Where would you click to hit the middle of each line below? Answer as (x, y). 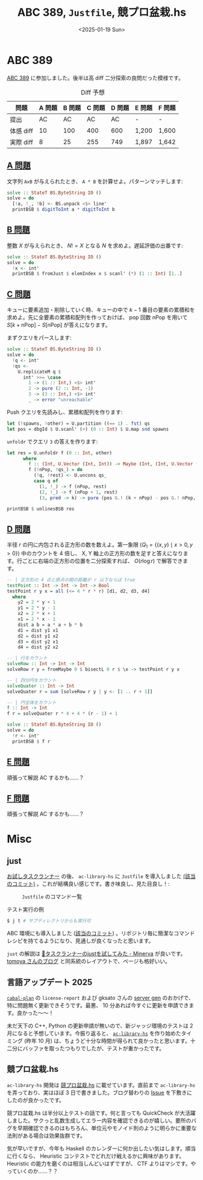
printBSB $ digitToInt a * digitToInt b (64, 210)
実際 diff (22, 142)
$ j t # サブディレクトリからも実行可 (49, 921)
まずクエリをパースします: (39, 338)
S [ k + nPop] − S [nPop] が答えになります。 (59, 325)
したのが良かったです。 (36, 1100)
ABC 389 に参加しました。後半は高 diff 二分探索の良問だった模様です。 (95, 78)
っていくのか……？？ (33, 1171)
